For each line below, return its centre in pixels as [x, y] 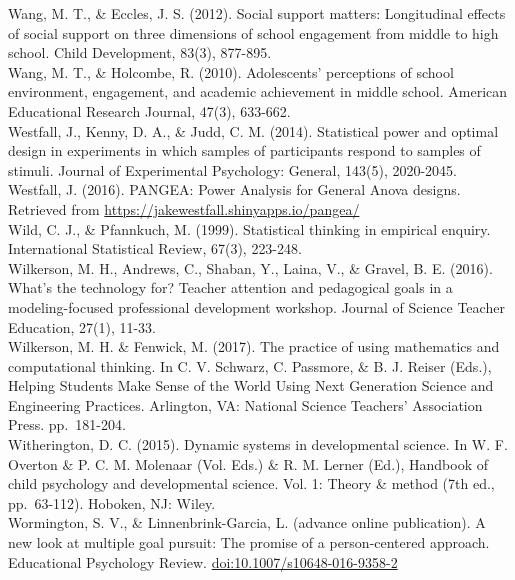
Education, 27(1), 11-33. [82, 326]
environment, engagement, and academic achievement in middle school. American [258, 91]
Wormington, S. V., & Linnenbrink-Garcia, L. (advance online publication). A [247, 522]
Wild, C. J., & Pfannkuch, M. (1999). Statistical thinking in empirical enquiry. [249, 228]
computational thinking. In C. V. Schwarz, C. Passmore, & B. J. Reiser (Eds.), [250, 365]
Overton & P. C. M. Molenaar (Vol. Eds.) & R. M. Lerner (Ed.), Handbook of [248, 463]
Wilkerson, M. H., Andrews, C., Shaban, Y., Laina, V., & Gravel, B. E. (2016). [250, 267]
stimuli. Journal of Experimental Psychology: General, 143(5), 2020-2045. [232, 169]
